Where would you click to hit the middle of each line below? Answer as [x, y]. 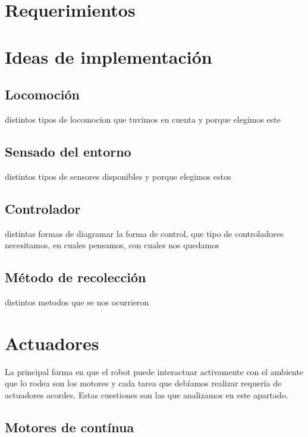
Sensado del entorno [68, 151]
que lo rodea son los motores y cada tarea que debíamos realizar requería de [143, 383]
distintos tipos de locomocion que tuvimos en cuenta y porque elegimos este [143, 119]
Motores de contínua [70, 427]
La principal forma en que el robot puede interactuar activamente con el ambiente [154, 371]
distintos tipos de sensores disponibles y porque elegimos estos [118, 176]
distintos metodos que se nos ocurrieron [77, 302]
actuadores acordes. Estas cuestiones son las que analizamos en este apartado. [147, 394]
